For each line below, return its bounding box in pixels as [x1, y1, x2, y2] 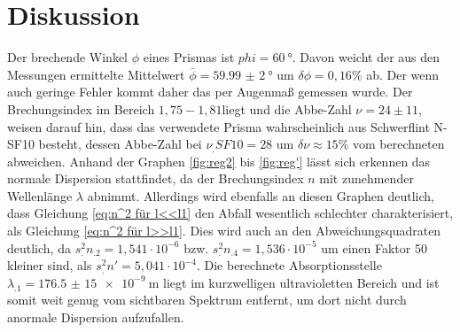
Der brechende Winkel [7, 48, 128, 66]
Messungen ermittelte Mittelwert [7, 65, 185, 83]
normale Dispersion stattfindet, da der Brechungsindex [7, 169, 304, 188]
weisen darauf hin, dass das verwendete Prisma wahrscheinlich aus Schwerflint [7, 117, 430, 135]
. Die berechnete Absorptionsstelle [196, 256, 382, 274]
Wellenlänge [7, 186, 73, 205]
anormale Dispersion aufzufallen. [7, 308, 184, 327]
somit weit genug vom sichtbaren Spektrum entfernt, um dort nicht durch [7, 290, 407, 309]
